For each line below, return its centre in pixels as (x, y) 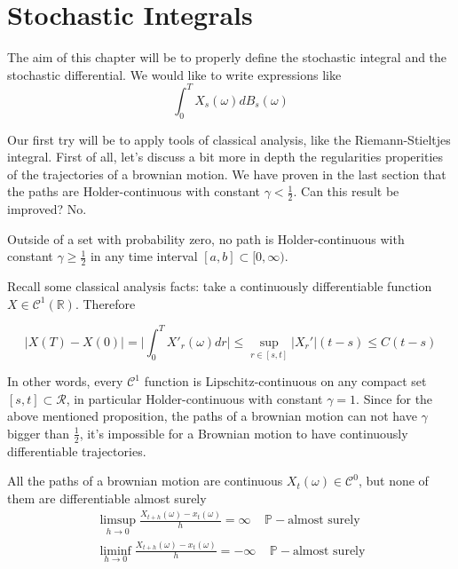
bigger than (39, 433)
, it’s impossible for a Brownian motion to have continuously (244, 433)
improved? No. (47, 209)
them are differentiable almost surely (107, 498)
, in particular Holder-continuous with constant (194, 398)
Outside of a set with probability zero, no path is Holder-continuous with (206, 238)
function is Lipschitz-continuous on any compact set (285, 381)
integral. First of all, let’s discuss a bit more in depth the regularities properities (225, 157)
